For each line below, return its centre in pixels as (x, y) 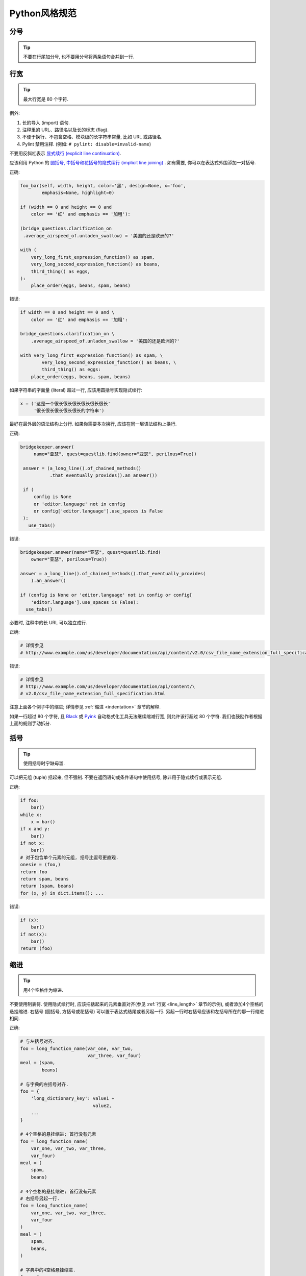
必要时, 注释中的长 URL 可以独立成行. (48, 622)
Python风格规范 (43, 13)
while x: (31, 815)
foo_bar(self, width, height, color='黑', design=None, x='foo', (103, 186)
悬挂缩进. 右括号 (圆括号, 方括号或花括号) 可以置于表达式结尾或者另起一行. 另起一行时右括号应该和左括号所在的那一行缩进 (137, 1011)
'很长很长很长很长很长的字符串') (69, 411)
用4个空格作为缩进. (43, 990)
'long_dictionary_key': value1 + (73, 1098)
